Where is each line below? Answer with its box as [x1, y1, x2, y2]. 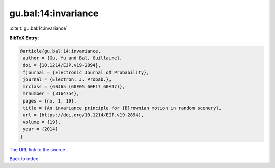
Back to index [9, 155, 38, 162]
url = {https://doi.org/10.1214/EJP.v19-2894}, [23, 112, 144, 118]
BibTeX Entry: [9, 35, 39, 41]
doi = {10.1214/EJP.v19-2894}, [23, 62, 101, 68]
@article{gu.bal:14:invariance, [20, 48, 101, 54]
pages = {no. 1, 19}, [23, 98, 77, 104]
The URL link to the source [9, 146, 66, 152]
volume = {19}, [23, 119, 61, 125]
